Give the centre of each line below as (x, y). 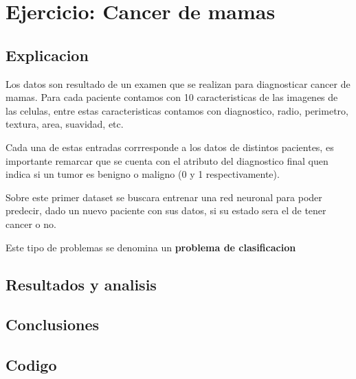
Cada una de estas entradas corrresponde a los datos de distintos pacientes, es (170, 147)
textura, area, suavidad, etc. (65, 124)
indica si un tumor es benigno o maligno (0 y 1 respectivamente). (143, 174)
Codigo (31, 365)
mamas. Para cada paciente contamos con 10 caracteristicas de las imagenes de (172, 97)
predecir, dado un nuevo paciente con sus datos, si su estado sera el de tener (166, 210)
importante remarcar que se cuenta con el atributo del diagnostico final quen (167, 160)
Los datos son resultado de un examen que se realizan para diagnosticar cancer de (178, 83)
